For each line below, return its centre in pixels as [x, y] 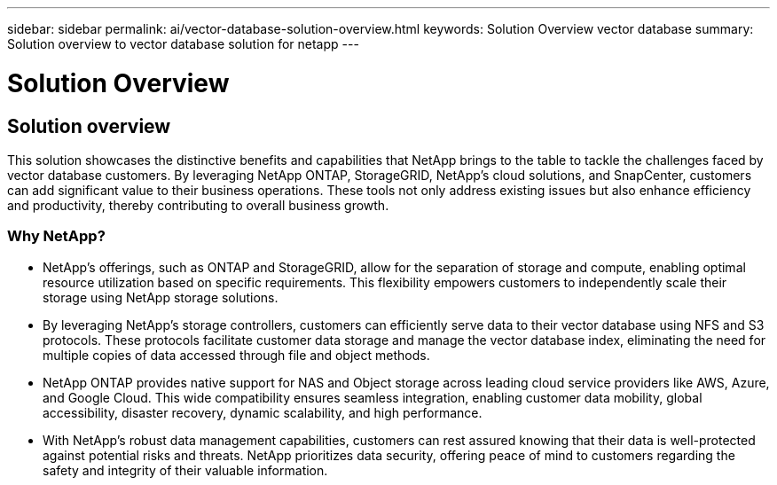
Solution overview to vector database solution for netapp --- [183, 44]
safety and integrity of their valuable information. [185, 470]
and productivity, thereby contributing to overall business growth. [198, 205]
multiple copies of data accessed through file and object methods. [236, 355]
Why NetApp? [56, 236]
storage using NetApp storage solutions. [161, 297]
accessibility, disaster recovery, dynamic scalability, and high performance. [263, 412]
